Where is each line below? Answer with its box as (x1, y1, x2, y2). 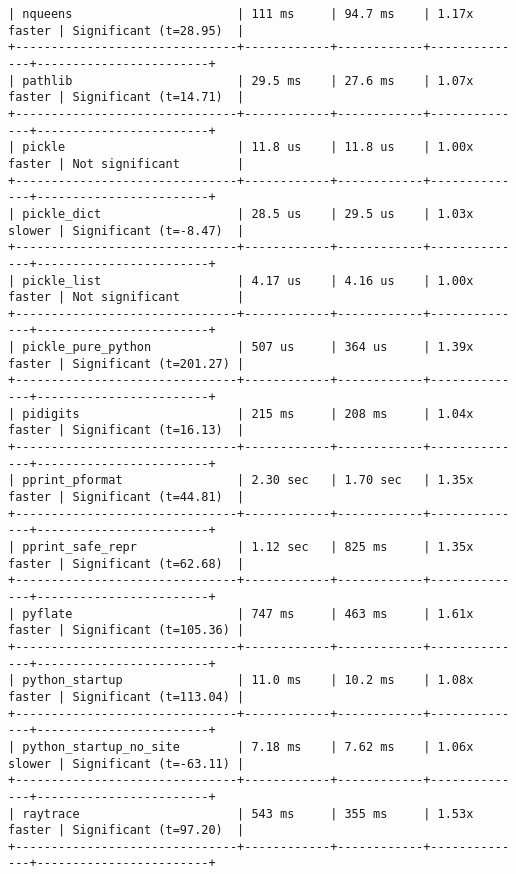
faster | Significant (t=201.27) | (8, 356, 245, 371)
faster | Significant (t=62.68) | (8, 556, 245, 571)
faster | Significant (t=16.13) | (8, 423, 245, 438)
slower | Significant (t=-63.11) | (8, 756, 245, 771)
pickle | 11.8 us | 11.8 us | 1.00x (22, 140, 474, 155)
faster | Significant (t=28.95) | (8, 23, 245, 38)
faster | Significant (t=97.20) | (8, 823, 245, 838)
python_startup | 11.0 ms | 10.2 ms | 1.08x (22, 673, 474, 688)
